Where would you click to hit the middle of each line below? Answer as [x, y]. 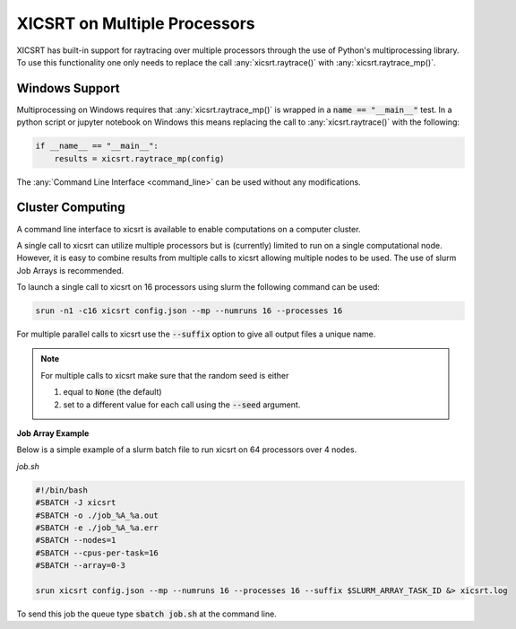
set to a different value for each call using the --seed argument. [182, 405]
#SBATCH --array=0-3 [80, 566]
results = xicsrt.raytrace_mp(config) [139, 158]
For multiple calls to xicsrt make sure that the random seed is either [165, 375]
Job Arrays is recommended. [70, 270]
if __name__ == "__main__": [97, 146]
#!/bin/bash [62, 490]
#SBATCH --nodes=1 [76, 540]
